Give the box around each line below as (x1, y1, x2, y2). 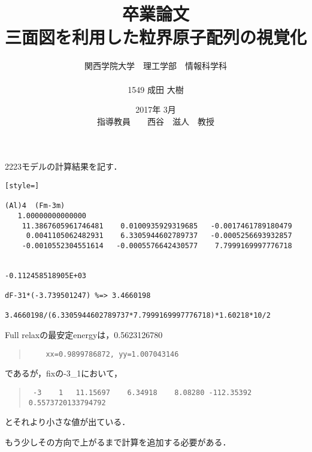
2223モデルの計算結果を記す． (5, 160, 122, 173)
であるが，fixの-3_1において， (5, 367, 122, 379)
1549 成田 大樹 (128, 83, 184, 95)
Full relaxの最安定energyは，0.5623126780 (5, 329, 163, 341)
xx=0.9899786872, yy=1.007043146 (46, 349, 179, 358)
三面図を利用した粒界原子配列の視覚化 (5, 25, 307, 49)
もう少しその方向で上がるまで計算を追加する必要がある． (5, 435, 231, 448)
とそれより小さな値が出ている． (5, 415, 131, 428)
